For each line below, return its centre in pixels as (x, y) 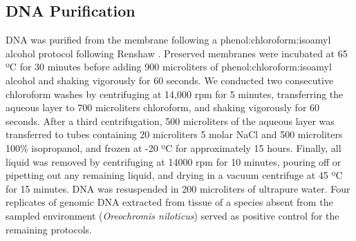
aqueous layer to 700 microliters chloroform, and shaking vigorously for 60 (163, 107)
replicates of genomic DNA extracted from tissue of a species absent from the (169, 202)
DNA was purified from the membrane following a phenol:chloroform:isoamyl (168, 40)
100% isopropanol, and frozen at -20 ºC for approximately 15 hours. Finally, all (174, 147)
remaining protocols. (49, 229)
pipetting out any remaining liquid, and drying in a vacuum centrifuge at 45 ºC (174, 175)
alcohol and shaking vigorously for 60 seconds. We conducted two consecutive (170, 80)
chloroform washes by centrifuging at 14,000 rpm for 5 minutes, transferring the (175, 94)
